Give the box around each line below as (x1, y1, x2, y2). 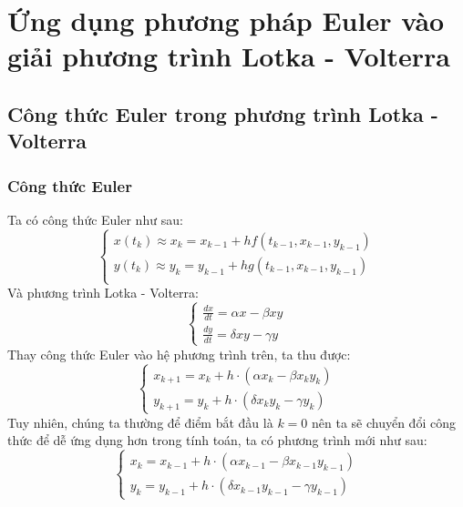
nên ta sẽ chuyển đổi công (311, 412, 456, 431)
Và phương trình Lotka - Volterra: (7, 283, 199, 302)
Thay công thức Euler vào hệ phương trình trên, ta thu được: (7, 344, 351, 363)
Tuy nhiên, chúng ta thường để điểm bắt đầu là (7, 412, 273, 431)
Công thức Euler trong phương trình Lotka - (7, 99, 438, 127)
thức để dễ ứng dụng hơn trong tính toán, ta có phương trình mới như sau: (7, 431, 427, 450)
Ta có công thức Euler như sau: (7, 209, 183, 228)
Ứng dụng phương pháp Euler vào (7, 2, 445, 39)
